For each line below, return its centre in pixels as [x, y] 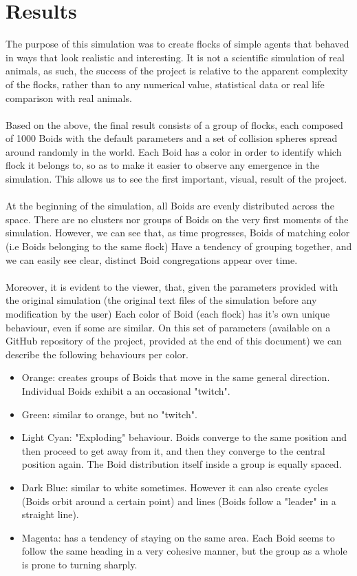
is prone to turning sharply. [79, 564]
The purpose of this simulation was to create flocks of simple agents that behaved [177, 44]
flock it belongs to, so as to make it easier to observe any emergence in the [163, 165]
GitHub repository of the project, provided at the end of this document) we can [174, 341]
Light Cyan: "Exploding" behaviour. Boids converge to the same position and [184, 437]
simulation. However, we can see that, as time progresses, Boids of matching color [178, 233]
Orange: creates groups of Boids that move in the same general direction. [176, 377]
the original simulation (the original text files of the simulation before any [161, 300]
